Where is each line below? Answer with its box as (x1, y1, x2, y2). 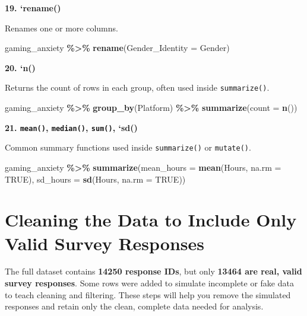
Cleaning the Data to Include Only (5, 208, 297, 232)
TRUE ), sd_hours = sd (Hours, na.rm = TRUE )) (5, 173, 186, 185)
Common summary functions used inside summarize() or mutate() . (5, 141, 251, 154)
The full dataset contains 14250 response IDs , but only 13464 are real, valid (5, 265, 302, 277)
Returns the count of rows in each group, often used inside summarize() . (5, 81, 270, 94)
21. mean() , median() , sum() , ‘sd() (5, 121, 138, 133)
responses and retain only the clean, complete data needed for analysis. (5, 300, 264, 312)
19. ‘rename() (5, 2, 61, 14)
